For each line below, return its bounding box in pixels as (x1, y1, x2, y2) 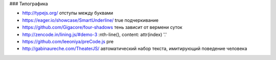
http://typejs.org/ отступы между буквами (22, 10, 113, 16)
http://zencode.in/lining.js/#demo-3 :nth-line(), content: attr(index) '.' (22, 31, 167, 38)
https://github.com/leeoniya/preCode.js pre (22, 38, 114, 44)
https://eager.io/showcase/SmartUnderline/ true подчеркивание (22, 17, 158, 23)
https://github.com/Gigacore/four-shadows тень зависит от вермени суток (22, 24, 182, 31)
